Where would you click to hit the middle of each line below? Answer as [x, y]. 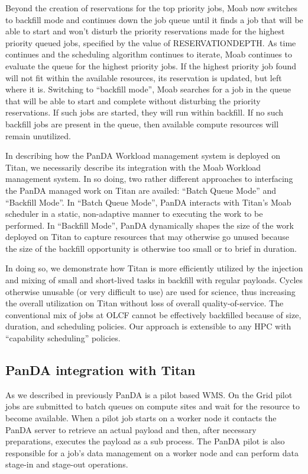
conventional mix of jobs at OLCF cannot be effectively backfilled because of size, [153, 314]
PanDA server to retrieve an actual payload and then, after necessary [131, 429]
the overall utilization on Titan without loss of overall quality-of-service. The [145, 303]
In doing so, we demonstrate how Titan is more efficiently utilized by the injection [154, 268]
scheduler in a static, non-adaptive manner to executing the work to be [134, 214]
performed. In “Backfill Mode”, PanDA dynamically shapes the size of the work [150, 225]
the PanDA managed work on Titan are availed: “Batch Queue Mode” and [141, 190]
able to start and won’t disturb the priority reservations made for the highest [145, 31]
